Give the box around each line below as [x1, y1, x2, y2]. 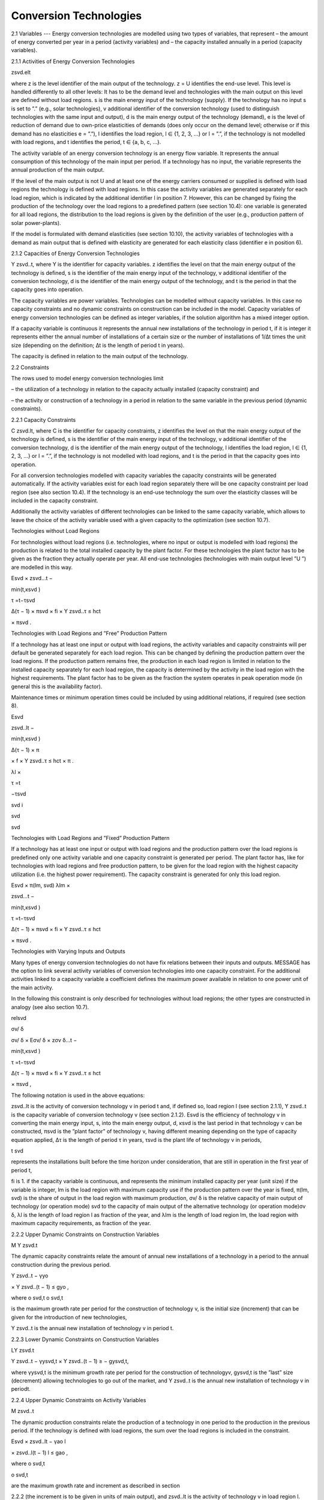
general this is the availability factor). [11, 683, 103, 690]
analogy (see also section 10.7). [11, 1003, 89, 1010]
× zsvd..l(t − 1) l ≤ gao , [11, 1449, 68, 1456]
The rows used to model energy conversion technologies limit [11, 375, 164, 382]
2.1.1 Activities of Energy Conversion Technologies [11, 58, 135, 65]
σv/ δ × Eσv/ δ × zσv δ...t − [11, 1036, 77, 1043]
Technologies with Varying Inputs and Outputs [11, 948, 125, 955]
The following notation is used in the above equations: [11, 1091, 145, 1099]
